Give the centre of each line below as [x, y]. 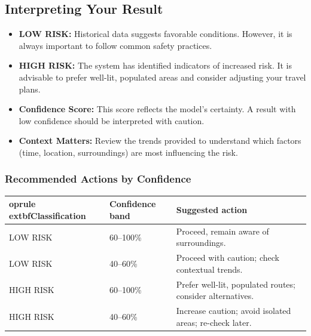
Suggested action [212, 210]
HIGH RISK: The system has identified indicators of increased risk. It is [155, 65]
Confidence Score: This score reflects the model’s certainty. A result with [157, 109]
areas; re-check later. [214, 322]
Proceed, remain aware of [222, 231]
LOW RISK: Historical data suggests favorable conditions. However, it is [155, 34]
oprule [22, 204]
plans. [30, 89]
